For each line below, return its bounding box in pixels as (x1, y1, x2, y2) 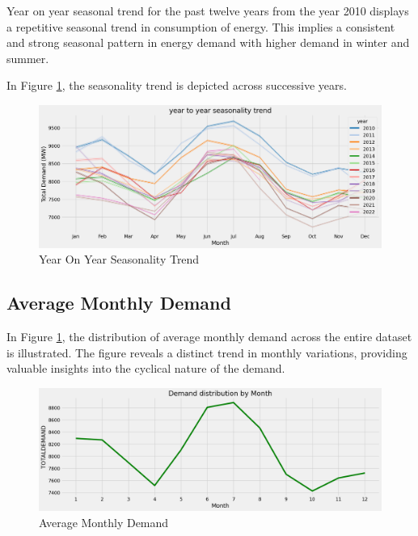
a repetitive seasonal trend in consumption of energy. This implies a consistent (6, 18, 395, 35)
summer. (6, 49, 49, 66)
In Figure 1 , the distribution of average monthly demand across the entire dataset (6, 328, 412, 345)
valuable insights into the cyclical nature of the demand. (6, 360, 285, 377)
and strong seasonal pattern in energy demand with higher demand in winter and (6, 34, 410, 51)
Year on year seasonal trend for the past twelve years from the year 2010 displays (6, 2, 409, 19)
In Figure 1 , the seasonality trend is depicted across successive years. (6, 77, 347, 94)
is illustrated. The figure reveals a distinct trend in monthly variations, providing (6, 344, 407, 361)
